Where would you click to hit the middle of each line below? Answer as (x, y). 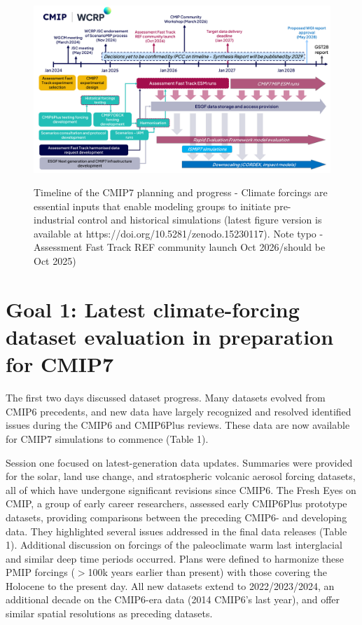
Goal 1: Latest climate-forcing (153, 309)
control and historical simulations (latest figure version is (200, 220)
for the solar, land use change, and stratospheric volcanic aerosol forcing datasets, (181, 476)
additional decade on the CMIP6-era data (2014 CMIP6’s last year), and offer (173, 599)
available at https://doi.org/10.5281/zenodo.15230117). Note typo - (179, 233)
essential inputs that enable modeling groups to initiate (152, 206)
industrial (54, 220)
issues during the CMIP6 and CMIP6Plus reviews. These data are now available (178, 425)
